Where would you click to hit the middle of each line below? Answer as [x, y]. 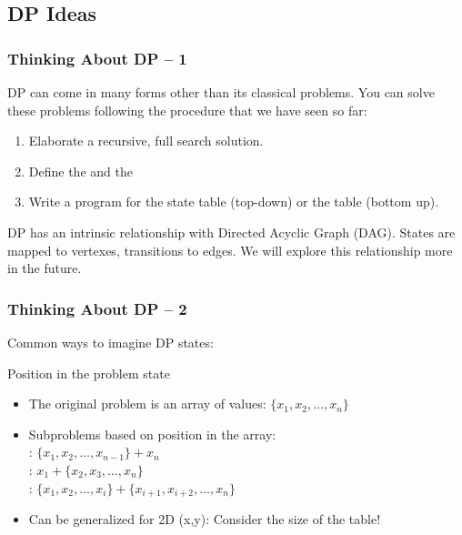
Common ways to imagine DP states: [110, 342]
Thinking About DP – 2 [97, 308]
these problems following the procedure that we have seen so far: [187, 110]
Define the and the [80, 171]
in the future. [45, 268]
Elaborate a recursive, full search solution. [146, 141]
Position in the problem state [89, 373]
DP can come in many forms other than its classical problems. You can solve [221, 92]
